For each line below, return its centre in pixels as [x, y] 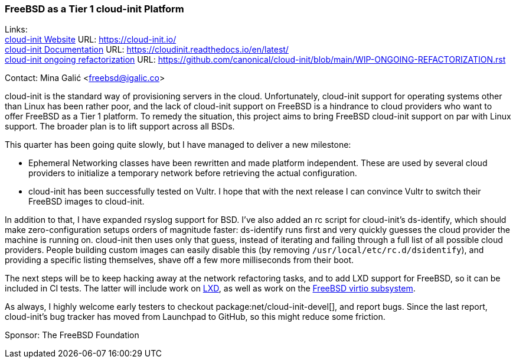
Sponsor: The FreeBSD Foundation [72, 335]
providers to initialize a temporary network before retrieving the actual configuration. [193, 173]
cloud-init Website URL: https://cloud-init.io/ [91, 40]
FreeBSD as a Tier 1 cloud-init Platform [94, 9]
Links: [16, 30]
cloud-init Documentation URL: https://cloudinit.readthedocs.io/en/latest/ [147, 50]
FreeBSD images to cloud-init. [86, 202]
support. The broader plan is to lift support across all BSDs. [120, 127]
